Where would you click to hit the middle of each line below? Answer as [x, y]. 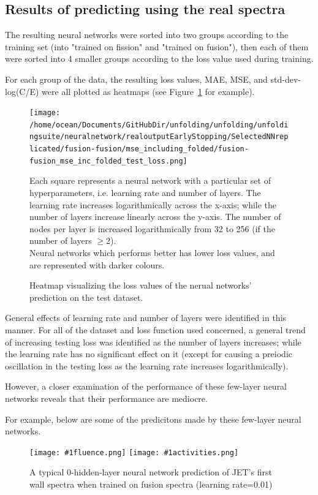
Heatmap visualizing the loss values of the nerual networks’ [141, 285]
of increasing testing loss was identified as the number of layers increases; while [153, 342]
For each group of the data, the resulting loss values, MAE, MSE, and [136, 79]
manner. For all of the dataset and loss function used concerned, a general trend [155, 329]
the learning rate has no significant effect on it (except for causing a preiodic [149, 354]
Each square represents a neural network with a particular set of [150, 180]
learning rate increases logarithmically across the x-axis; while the [153, 204]
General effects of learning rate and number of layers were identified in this [146, 318]
